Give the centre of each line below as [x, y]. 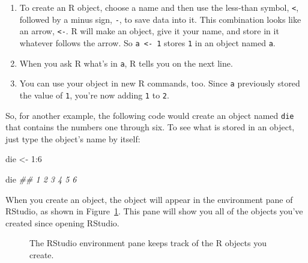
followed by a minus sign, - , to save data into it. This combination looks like [160, 19]
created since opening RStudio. [62, 222]
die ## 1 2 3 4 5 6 [41, 179]
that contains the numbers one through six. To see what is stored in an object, [150, 127]
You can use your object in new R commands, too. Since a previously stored [160, 83]
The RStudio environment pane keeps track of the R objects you [148, 243]
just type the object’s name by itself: [73, 138]
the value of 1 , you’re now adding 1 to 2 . [94, 95]
